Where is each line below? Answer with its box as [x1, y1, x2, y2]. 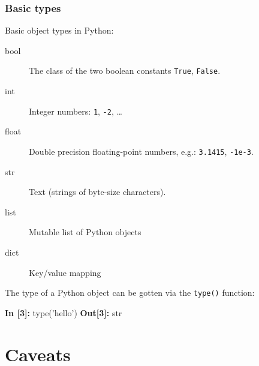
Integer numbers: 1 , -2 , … [29, 104, 122, 117]
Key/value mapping [29, 266, 101, 278]
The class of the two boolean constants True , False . [29, 64, 221, 77]
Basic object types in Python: [5, 24, 114, 37]
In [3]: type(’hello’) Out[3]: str [5, 306, 122, 319]
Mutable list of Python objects [29, 226, 141, 238]
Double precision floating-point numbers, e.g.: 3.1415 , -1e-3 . [29, 145, 254, 157]
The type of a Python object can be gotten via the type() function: [5, 286, 255, 299]
